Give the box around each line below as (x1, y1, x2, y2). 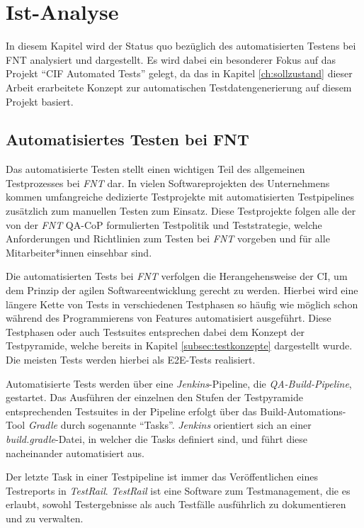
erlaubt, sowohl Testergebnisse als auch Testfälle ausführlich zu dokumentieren (6, 497, 346, 512)
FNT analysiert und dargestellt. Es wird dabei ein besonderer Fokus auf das (6, 52, 336, 67)
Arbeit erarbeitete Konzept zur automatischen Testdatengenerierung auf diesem (6, 79, 352, 94)
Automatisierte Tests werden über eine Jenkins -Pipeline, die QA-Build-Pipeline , (6, 376, 352, 391)
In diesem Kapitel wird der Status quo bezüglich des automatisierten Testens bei (6, 38, 356, 53)
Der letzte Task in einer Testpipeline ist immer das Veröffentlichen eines (6, 469, 318, 484)
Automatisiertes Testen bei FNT (6, 128, 249, 150)
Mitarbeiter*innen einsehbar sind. (6, 245, 152, 259)
